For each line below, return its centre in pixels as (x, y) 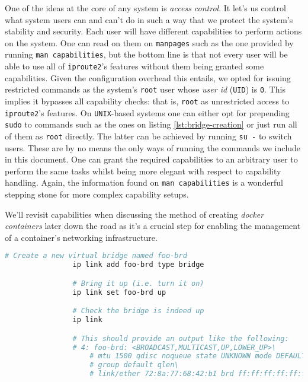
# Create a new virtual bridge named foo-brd (96, 256)
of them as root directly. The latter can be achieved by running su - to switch (148, 136)
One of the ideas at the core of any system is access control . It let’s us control (145, 8)
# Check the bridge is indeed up (138, 311)
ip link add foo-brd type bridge (138, 265)
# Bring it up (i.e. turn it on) (138, 283)
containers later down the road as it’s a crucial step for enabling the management (153, 226)
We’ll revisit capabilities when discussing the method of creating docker (134, 214)
